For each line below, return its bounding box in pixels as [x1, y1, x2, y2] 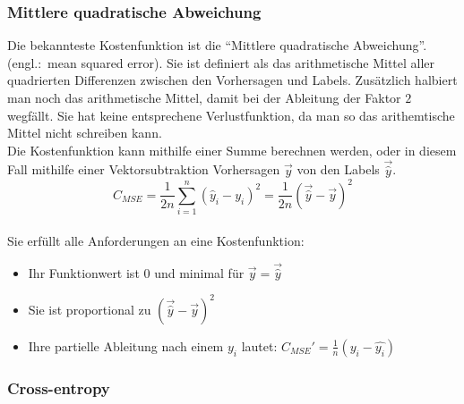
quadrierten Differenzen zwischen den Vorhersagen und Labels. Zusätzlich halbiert [7, 71, 458, 89]
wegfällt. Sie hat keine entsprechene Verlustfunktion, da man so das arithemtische [7, 105, 455, 124]
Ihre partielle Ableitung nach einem [28, 336, 224, 355]
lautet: [241, 336, 278, 355]
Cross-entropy [7, 376, 110, 399]
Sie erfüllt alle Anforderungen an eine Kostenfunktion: [7, 231, 305, 249]
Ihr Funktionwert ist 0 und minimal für [28, 263, 245, 282]
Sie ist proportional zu [28, 299, 151, 318]
